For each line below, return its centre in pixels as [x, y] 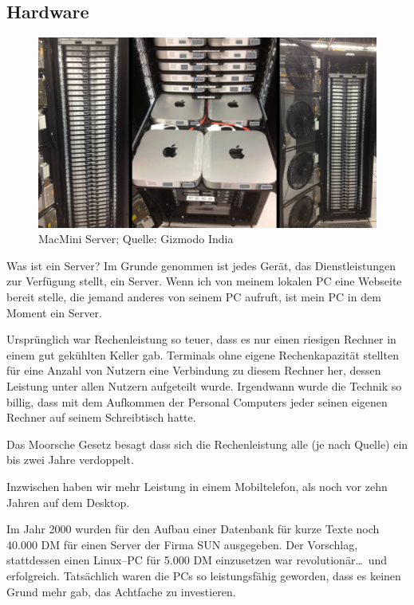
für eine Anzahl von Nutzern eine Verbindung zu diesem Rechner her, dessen [194, 370]
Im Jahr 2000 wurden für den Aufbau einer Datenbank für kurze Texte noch [193, 529]
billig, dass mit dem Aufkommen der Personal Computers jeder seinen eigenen [197, 401]
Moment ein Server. [54, 312]
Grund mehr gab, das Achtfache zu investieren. [121, 591]
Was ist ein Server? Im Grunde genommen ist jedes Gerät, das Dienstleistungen [201, 265]
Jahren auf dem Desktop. [68, 502]
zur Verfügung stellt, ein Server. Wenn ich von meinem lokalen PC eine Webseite [204, 281]
